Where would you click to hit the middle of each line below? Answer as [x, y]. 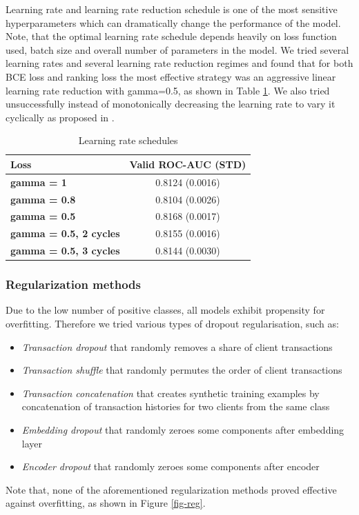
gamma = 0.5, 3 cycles [65, 251]
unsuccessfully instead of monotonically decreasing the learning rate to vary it [171, 104]
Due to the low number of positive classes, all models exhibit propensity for [165, 310]
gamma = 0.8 [43, 199]
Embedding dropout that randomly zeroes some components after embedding [183, 430]
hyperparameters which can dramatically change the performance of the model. [173, 22]
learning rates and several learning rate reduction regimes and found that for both [179, 63]
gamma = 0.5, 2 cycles [65, 233]
